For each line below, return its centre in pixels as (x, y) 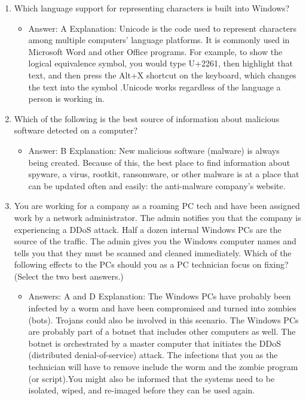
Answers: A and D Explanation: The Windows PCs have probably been (160, 296)
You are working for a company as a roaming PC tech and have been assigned (157, 206)
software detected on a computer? (76, 130)
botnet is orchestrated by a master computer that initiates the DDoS (154, 343)
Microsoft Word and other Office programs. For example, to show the (155, 51)
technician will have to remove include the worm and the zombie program (163, 367)
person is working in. (67, 99)
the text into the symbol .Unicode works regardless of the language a (154, 87)
